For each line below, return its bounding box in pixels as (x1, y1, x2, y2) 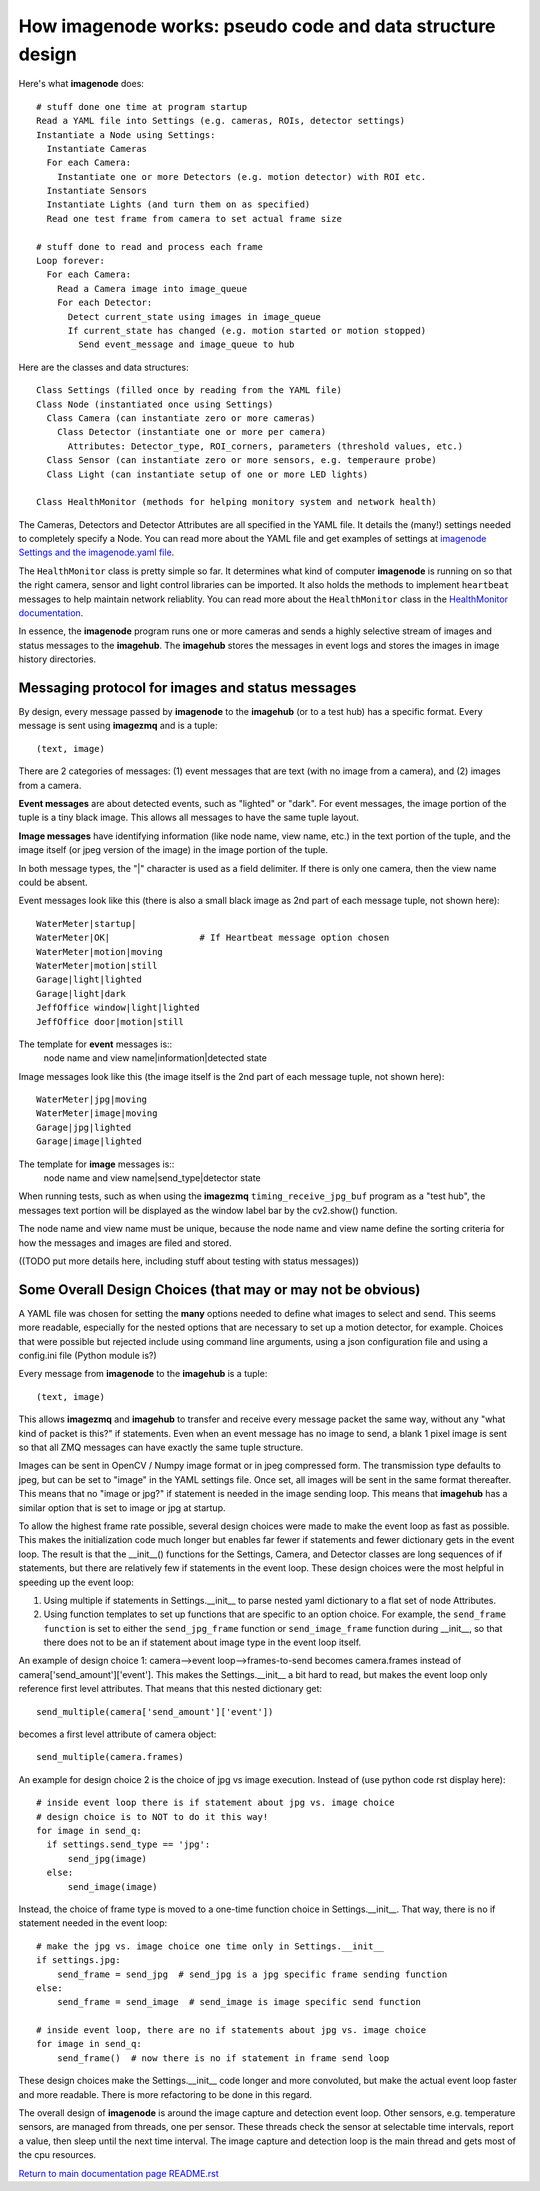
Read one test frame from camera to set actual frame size (46, 213, 342, 224)
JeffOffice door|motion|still (36, 1016, 185, 1027)
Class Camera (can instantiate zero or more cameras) (46, 412, 316, 424)
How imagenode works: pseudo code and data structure (18, 15, 496, 37)
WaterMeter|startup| (36, 918, 137, 929)
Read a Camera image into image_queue (56, 283, 248, 294)
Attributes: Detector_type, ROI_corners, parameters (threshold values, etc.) (67, 440, 464, 452)
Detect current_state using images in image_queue (67, 311, 322, 322)
